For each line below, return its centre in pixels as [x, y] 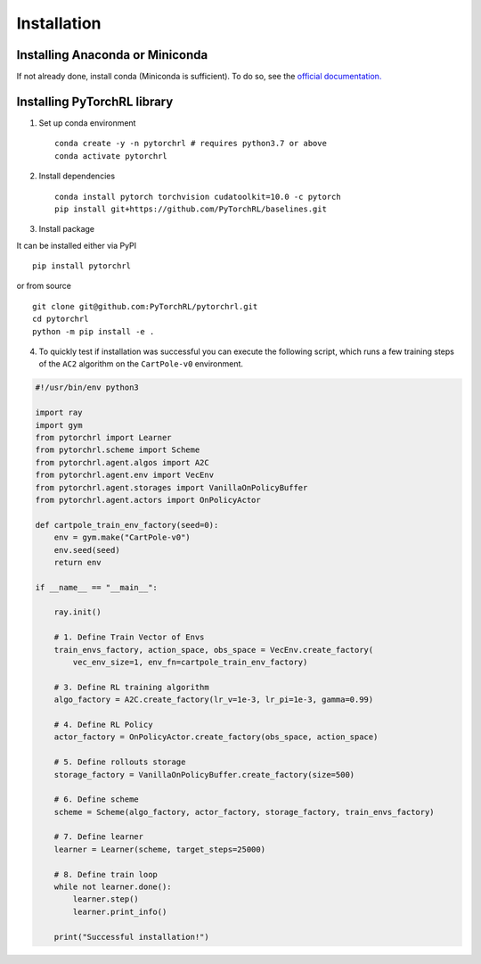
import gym [59, 425]
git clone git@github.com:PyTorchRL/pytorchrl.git [145, 306]
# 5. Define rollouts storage [120, 762]
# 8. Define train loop [106, 874]
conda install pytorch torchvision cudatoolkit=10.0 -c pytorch [198, 197]
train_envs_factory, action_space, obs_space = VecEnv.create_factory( [214, 650]
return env [77, 562]
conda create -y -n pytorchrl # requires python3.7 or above [191, 144]
